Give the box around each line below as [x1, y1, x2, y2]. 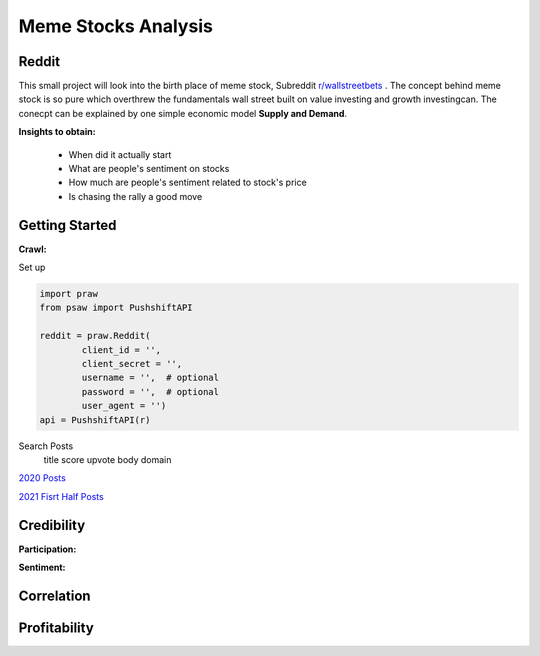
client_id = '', [81, 344, 162, 355]
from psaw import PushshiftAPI [39, 302, 194, 314]
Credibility [18, 516, 86, 534]
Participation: [18, 543, 77, 555]
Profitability [18, 619, 94, 636]
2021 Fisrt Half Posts [18, 490, 104, 502]
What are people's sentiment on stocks [68, 163, 230, 175]
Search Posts [18, 440, 74, 452]
